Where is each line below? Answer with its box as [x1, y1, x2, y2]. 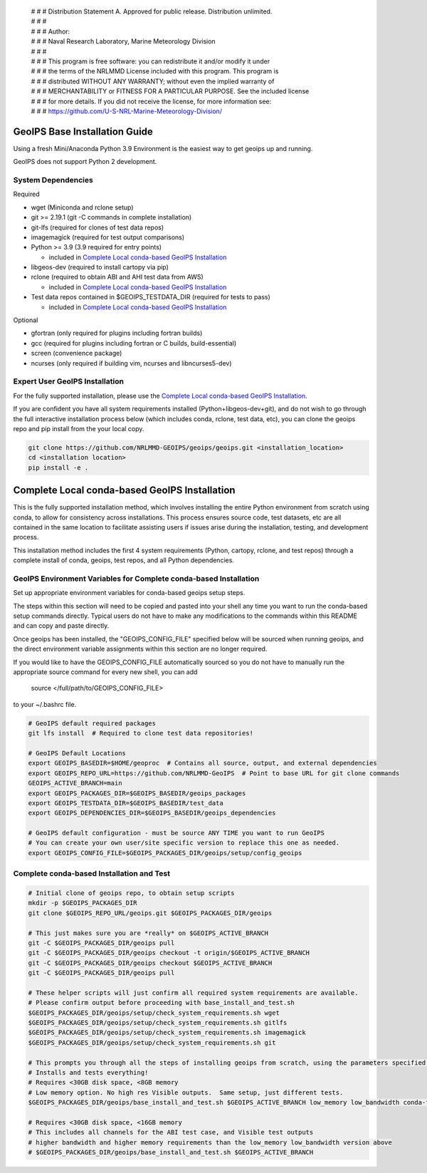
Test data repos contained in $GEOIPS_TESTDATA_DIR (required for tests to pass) [31, 293, 270, 301]
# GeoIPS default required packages [28, 719, 157, 727]
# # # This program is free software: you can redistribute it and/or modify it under [31, 57, 270, 66]
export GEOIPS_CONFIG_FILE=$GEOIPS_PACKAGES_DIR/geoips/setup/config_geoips [28, 849, 302, 857]
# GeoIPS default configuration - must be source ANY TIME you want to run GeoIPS [28, 829, 325, 837]
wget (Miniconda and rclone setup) [31, 203, 135, 212]
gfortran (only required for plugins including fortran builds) [31, 329, 203, 338]
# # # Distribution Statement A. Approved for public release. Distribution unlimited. [31, 7, 273, 16]
